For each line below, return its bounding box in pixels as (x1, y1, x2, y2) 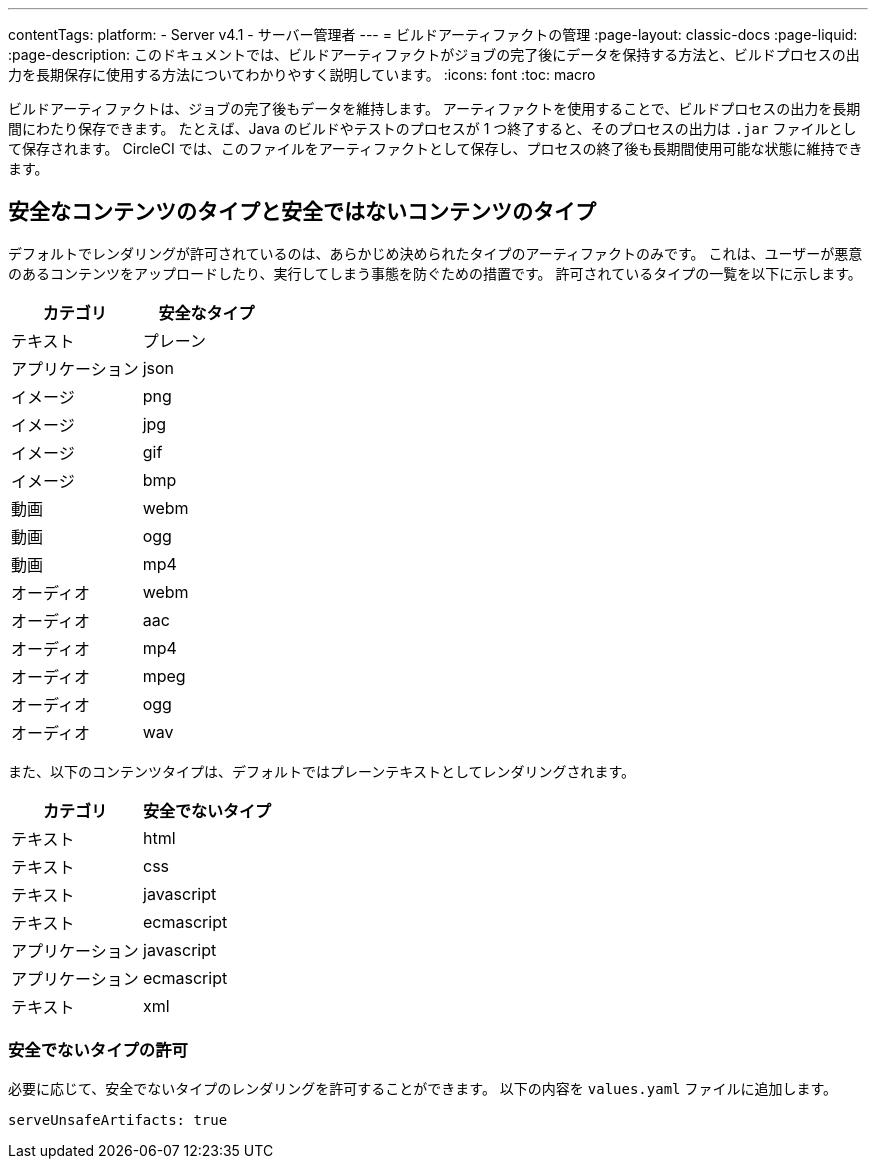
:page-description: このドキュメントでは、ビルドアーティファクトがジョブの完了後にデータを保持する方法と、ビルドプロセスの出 (8, 46, 860, 63)
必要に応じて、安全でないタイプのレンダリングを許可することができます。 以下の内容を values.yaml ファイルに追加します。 (8, 1079, 838, 1097)
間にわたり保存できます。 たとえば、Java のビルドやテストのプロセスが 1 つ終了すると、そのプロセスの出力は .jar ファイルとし (8, 120, 857, 137)
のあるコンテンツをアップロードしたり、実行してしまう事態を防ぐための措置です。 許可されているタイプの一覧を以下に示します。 (8, 264, 862, 282)
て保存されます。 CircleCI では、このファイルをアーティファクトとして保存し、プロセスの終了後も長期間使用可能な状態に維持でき (8, 140, 863, 157)
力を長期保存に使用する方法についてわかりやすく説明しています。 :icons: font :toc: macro (8, 66, 596, 83)
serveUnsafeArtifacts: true (8, 1111, 228, 1128)
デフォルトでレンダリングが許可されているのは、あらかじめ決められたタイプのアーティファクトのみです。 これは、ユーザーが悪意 (8, 244, 863, 262)
